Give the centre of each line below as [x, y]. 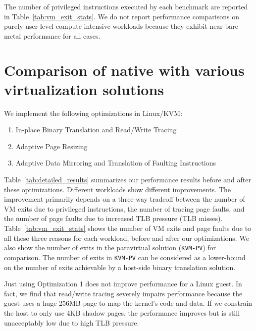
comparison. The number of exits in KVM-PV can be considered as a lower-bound [125, 257]
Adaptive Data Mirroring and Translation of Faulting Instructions [116, 163]
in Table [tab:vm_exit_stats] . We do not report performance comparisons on [122, 16]
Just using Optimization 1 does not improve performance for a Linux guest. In [123, 284]
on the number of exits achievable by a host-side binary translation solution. [120, 267]
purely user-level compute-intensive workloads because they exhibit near [113, 26]
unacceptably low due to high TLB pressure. [72, 322]
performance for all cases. [62, 35]
